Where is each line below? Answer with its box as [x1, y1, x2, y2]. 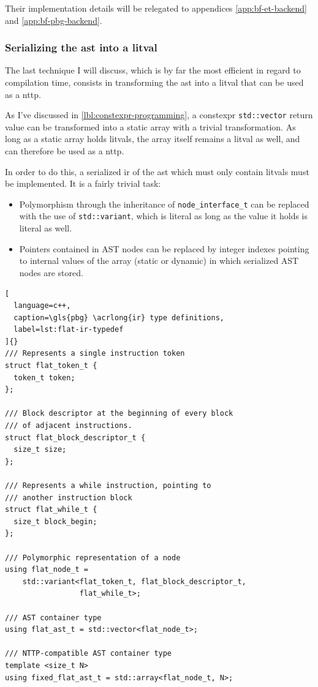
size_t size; [13, 445, 67, 454]
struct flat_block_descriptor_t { [5, 433, 146, 442]
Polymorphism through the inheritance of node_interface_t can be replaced [19, 197, 309, 210]
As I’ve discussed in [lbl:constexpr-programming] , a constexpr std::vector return [5, 108, 313, 121]
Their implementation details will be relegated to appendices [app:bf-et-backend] [5, 2, 307, 14]
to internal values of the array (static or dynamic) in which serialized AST [19, 254, 299, 267]
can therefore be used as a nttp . [5, 145, 124, 157]
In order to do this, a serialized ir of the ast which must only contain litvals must [5, 165, 309, 178]
